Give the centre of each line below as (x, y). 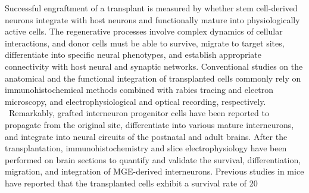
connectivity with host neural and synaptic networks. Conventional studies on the (154, 66)
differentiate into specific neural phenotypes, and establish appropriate (133, 55)
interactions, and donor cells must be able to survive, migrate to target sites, (145, 43)
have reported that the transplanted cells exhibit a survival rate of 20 (131, 183)
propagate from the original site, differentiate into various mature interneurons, (149, 124)
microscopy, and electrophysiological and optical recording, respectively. (135, 101)
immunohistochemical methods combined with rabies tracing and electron (139, 90)
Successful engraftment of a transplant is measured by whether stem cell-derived (151, 8)
